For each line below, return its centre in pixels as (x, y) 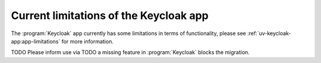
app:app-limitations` (36, 41)
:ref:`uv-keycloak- (269, 33)
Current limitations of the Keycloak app (110, 15)
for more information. (88, 41)
